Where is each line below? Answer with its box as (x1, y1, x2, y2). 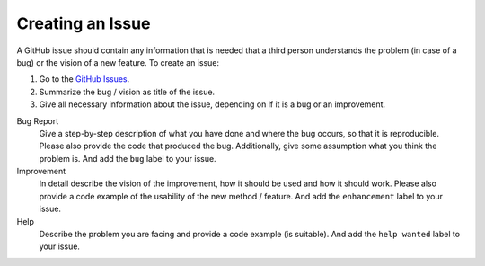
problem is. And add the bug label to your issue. (39, 153, 216, 164)
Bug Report (16, 115, 58, 126)
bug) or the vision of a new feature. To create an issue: (16, 57, 220, 67)
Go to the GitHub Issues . (39, 74, 130, 84)
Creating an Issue (16, 13, 151, 33)
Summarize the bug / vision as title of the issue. (39, 86, 216, 97)
